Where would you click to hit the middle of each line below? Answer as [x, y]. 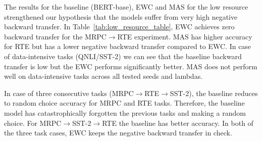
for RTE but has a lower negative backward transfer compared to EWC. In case [128, 46]
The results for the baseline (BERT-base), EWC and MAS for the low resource [126, 7]
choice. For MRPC [33, 123]
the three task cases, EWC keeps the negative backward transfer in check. [118, 133]
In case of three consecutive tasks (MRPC [69, 93]
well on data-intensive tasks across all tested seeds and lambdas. [103, 76]
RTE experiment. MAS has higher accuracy [185, 36]
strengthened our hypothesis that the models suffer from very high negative [121, 16]
